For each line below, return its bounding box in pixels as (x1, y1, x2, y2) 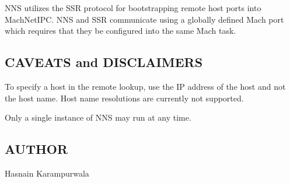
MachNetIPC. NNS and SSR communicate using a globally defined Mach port (5, 13, 284, 25)
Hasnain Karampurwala (5, 167, 89, 179)
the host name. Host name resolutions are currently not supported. (5, 91, 244, 104)
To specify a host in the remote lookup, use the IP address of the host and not (5, 80, 286, 92)
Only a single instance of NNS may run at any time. (5, 111, 191, 124)
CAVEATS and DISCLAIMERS (5, 53, 203, 71)
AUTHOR (5, 140, 68, 158)
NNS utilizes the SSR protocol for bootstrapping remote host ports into (5, 2, 261, 13)
